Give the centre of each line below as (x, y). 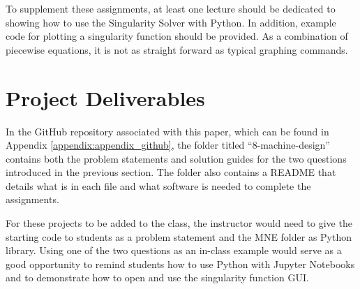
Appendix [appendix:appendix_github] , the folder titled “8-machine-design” (168, 145)
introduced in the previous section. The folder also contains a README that (171, 172)
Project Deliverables (105, 97)
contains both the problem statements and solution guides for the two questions (176, 158)
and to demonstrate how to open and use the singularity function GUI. (157, 277)
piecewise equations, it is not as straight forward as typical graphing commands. (177, 49)
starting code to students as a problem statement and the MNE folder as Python (179, 236)
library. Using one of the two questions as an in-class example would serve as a (174, 250)
